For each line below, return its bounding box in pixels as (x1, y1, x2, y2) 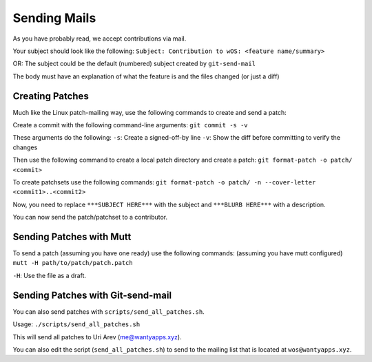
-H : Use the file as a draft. (12, 271, 86, 279)
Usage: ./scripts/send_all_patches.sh (12, 320, 141, 328)
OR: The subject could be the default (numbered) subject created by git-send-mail (12, 59, 256, 68)
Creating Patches (12, 90, 89, 102)
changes (12, 143, 38, 151)
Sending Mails (12, 10, 96, 25)
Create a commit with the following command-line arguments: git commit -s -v (12, 121, 248, 129)
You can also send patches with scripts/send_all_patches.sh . (12, 307, 205, 316)
